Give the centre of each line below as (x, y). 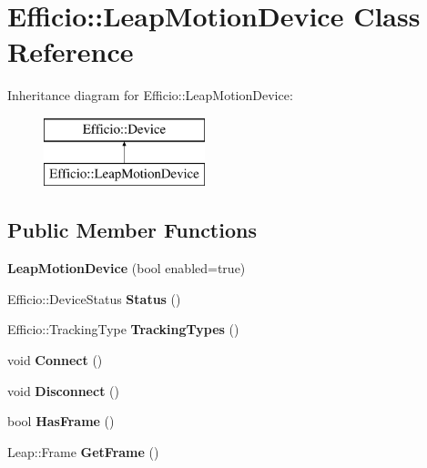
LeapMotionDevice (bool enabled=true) (127, 268)
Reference (71, 51)
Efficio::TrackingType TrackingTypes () (123, 329)
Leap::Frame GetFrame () (83, 451)
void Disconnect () (63, 390)
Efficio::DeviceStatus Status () (94, 298)
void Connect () (55, 360)
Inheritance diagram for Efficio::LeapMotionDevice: (150, 95)
